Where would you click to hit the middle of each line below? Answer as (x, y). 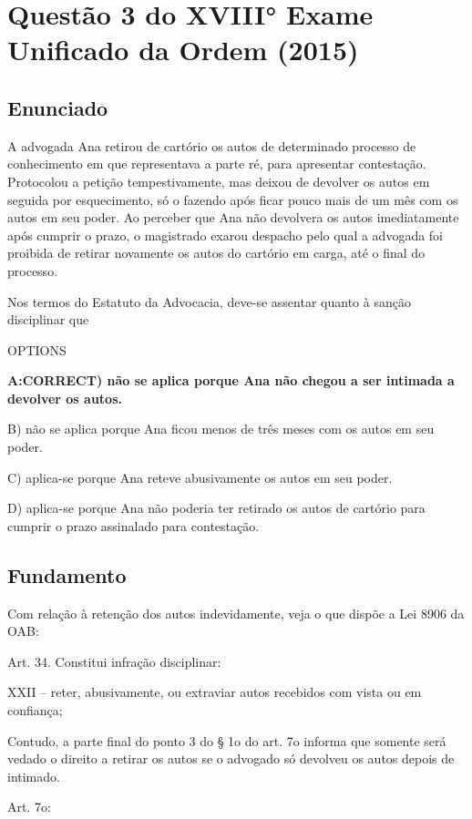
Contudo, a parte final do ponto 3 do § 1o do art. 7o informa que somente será (227, 740)
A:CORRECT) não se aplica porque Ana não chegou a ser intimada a (231, 380)
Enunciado (58, 107)
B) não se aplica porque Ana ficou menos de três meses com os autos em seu (221, 429)
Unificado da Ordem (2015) (183, 50)
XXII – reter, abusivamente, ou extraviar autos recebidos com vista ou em (215, 692)
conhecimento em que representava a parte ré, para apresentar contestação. (217, 164)
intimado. (34, 776)
